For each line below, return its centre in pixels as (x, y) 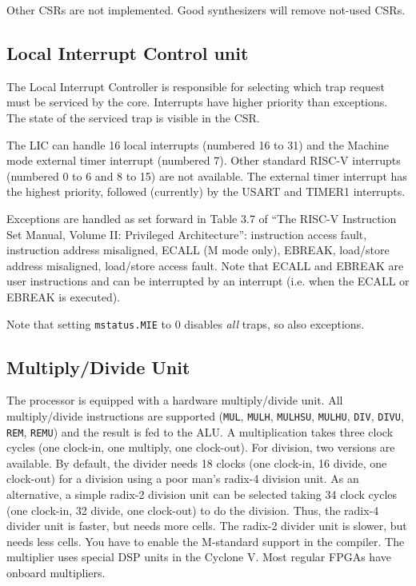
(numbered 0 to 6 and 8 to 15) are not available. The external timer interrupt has (207, 175)
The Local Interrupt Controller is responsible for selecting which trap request (196, 86)
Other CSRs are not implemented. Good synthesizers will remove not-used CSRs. (206, 10)
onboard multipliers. (56, 573)
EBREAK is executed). (64, 296)
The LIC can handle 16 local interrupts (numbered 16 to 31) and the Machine (198, 144)
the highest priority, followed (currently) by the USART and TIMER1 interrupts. (206, 191)
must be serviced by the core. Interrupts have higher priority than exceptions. (197, 102)
